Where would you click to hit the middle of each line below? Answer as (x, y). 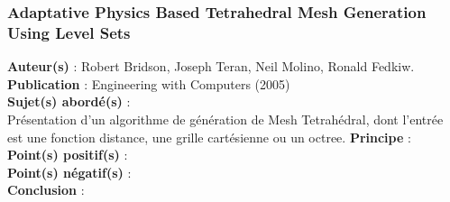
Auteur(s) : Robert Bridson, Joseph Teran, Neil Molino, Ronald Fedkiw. (211, 66)
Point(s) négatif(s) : (69, 172)
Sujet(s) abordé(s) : (69, 101)
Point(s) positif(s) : (68, 155)
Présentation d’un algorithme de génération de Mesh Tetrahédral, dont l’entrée (225, 119)
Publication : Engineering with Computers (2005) (149, 83)
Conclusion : (46, 190)
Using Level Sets (69, 32)
